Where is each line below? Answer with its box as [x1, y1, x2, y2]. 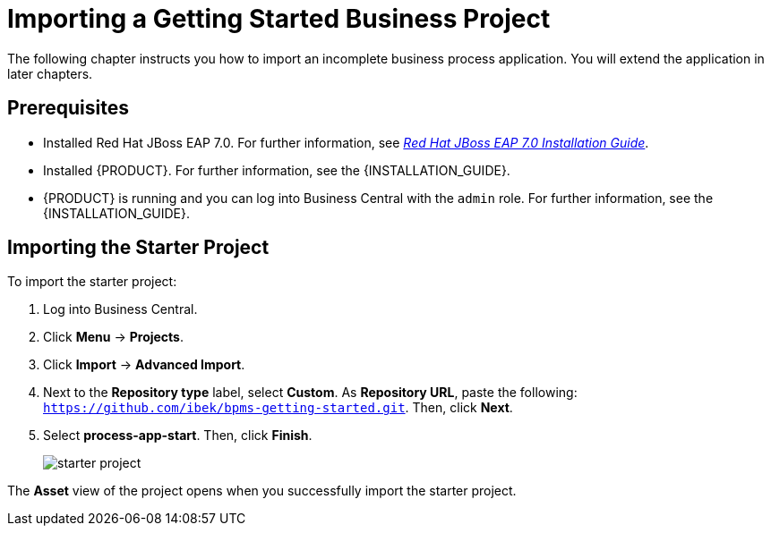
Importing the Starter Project [7, 236, 270, 259]
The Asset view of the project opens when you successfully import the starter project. [7, 483, 517, 499]
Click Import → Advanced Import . [43, 357, 245, 373]
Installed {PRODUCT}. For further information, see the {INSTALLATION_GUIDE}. [43, 162, 510, 178]
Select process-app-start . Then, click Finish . [43, 427, 313, 444]
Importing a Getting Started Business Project [7, 4, 551, 34]
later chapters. [7, 65, 93, 81]
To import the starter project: [7, 274, 177, 290]
